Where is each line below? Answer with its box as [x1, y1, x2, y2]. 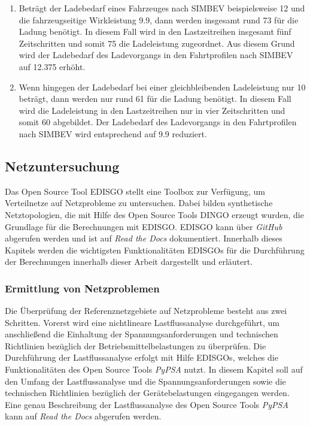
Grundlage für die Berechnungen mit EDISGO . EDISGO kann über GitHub [5, 220, 282, 232]
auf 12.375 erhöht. [19, 60, 86, 72]
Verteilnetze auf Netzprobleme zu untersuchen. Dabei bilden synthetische [5, 197, 273, 209]
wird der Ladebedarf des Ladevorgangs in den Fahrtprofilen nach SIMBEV [19, 49, 293, 61]
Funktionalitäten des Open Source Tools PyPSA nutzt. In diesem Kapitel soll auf [5, 363, 303, 376]
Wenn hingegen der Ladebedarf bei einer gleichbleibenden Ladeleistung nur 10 [19, 80, 306, 93]
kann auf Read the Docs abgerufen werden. [5, 410, 162, 422]
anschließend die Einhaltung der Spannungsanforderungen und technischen [5, 328, 278, 340]
